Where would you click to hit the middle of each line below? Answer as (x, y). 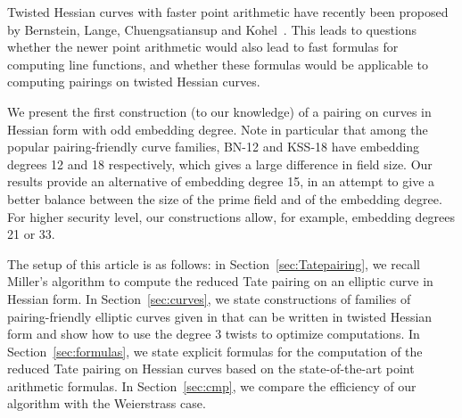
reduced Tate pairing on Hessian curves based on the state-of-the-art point (211, 369)
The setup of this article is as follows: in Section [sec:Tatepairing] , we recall (214, 263)
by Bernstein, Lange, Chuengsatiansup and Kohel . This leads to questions (212, 29)
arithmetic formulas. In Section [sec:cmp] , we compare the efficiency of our (212, 385)
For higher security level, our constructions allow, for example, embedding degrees (231, 216)
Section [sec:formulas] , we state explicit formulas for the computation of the (215, 351)
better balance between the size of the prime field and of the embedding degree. (225, 198)
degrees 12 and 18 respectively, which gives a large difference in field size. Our (220, 164)
